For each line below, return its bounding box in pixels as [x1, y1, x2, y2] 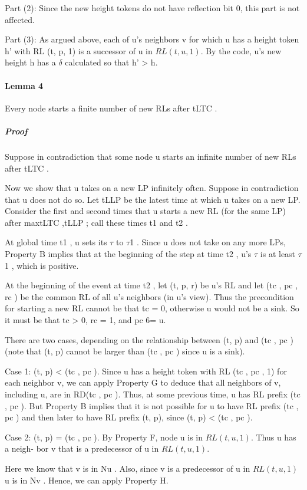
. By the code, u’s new [200, 44, 282, 57]
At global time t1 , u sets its [5, 236, 107, 248]
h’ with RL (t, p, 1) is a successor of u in [5, 44, 153, 57]
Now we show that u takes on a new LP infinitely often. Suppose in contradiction [5, 182, 299, 194]
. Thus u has [250, 430, 296, 443]
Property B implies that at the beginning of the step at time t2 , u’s [5, 248, 252, 260]
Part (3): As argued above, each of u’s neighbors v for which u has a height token [5, 33, 299, 45]
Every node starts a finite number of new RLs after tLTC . [5, 101, 217, 114]
